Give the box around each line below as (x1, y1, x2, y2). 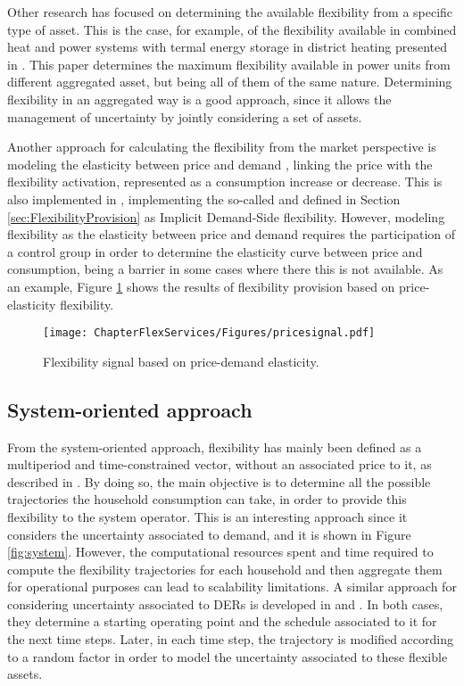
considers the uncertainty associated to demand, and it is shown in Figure (7, 525, 411, 543)
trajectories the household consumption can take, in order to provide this (7, 490, 407, 508)
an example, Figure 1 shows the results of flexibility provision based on (7, 277, 395, 295)
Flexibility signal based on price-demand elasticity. (43, 351, 319, 370)
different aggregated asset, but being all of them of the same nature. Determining (7, 72, 452, 91)
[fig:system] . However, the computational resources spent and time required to (7, 542, 434, 561)
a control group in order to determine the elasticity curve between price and (7, 242, 423, 260)
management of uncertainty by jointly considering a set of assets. (7, 107, 362, 126)
